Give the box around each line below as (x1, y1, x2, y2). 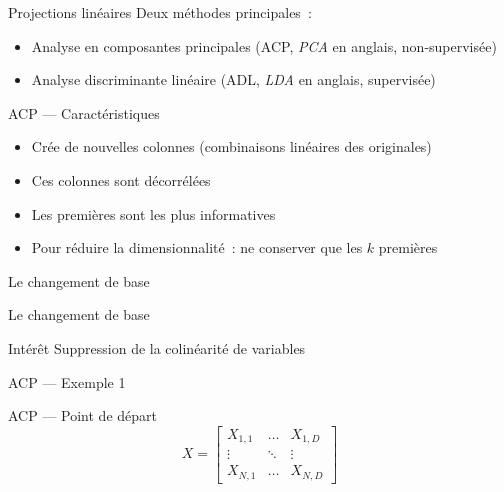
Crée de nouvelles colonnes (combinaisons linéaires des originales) (31, 136, 432, 157)
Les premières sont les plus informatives (31, 203, 276, 224)
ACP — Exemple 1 (8, 371, 126, 392)
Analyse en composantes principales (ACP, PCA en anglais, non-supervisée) (31, 35, 497, 56)
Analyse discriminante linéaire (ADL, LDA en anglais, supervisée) (31, 69, 436, 90)
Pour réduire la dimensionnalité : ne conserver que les (31, 237, 363, 258)
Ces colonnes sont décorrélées (31, 169, 211, 190)
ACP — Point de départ (8, 405, 157, 426)
